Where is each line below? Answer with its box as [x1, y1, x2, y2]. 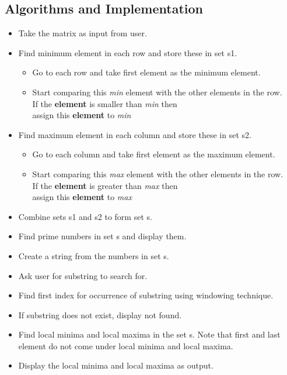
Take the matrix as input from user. [18, 27, 147, 39]
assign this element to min [32, 109, 131, 121]
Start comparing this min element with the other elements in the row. [32, 85, 282, 98]
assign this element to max [32, 191, 132, 203]
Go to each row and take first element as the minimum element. [32, 66, 261, 78]
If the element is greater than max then [32, 179, 178, 191]
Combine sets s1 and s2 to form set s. [18, 210, 152, 222]
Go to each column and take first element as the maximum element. [32, 148, 275, 160]
